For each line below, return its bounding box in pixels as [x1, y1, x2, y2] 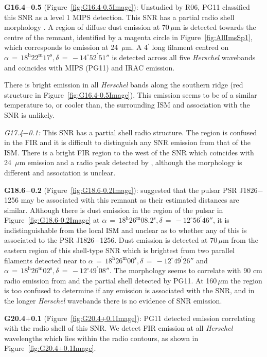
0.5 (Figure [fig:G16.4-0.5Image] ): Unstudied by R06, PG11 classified [31, 2, 250, 12]
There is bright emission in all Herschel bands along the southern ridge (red [4, 79, 243, 90]
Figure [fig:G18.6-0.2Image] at [4, 215, 100, 225]
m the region [222, 275, 262, 285]
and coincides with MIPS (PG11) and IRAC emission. [4, 62, 175, 73]
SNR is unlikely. [4, 109, 55, 120]
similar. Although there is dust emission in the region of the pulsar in [4, 204, 223, 215]
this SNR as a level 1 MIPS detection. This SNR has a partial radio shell [4, 11, 235, 22]
